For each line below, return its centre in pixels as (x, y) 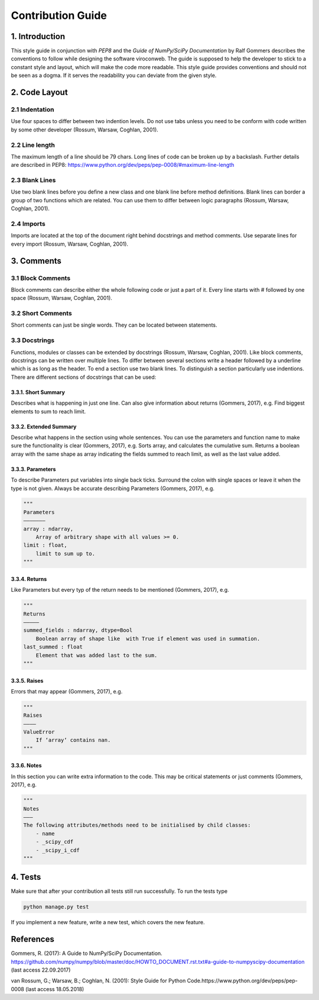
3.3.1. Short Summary (38, 392)
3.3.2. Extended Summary (44, 427)
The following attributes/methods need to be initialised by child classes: (137, 825)
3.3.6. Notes (26, 766)
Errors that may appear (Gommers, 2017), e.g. (67, 691)
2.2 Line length (33, 145)
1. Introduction (38, 36)
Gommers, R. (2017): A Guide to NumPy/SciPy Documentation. (87, 953)
